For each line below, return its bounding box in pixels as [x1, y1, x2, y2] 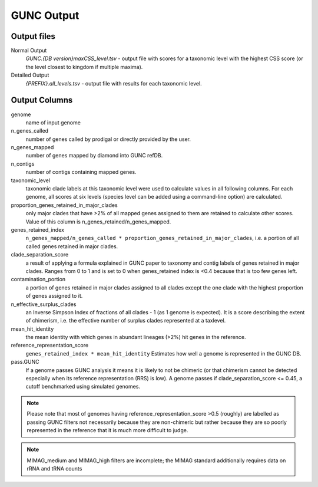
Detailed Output [11, 71, 49, 79]
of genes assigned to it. [25, 292, 83, 300]
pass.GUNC [11, 358, 39, 366]
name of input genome [25, 119, 81, 126]
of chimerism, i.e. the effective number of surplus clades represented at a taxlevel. [25, 317, 226, 324]
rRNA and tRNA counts [26, 465, 82, 472]
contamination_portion [11, 276, 66, 283]
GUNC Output [11, 9, 79, 22]
